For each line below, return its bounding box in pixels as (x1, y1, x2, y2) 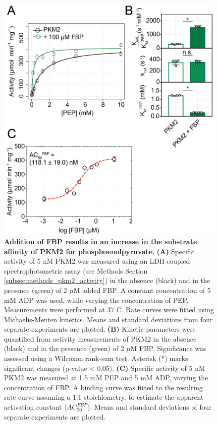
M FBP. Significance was (130, 343, 206, 354)
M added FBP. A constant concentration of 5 (73, 284, 211, 295)
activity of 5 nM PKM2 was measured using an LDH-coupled (4, 256, 190, 266)
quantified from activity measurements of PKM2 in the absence (4, 333, 197, 344)
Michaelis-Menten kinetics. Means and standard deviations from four (4, 314, 213, 324)
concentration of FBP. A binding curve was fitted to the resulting (4, 382, 203, 392)
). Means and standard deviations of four (87, 402, 212, 412)
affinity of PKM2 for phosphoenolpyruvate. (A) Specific (4, 246, 194, 256)
